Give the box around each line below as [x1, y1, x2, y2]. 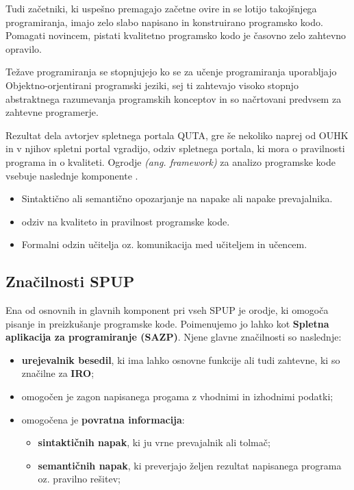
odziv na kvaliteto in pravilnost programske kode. [21, 214, 230, 228]
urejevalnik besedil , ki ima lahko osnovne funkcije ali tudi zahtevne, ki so [21, 352, 340, 367]
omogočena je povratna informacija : [21, 412, 185, 426]
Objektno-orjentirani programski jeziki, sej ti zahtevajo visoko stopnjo [5, 77, 299, 92]
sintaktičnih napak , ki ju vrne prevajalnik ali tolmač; [38, 435, 270, 450]
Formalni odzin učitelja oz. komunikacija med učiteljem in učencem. [21, 237, 307, 252]
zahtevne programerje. [5, 105, 99, 119]
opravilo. [5, 41, 42, 56]
